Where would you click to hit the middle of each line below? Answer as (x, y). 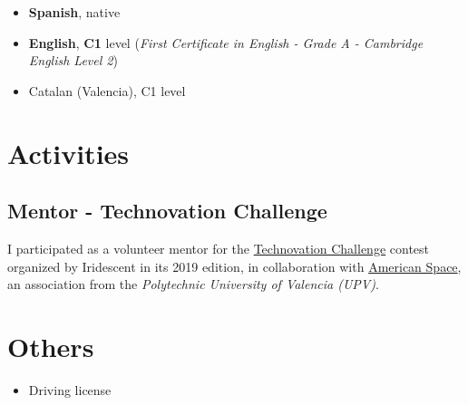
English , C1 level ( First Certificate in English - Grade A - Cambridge (226, 42)
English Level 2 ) (73, 60)
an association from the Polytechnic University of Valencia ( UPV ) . (193, 284)
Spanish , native (74, 12)
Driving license (70, 389)
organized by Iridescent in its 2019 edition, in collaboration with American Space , (234, 266)
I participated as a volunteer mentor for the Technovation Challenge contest (219, 248)
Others (51, 346)
